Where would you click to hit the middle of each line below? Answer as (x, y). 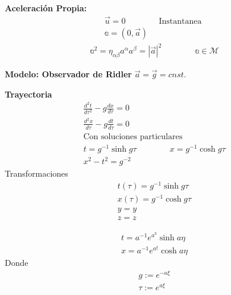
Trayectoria (29, 94)
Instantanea (180, 21)
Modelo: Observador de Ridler (68, 74)
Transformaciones (37, 173)
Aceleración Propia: (46, 8)
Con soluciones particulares (133, 136)
